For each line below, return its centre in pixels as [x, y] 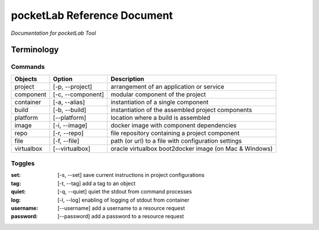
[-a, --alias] [69, 102]
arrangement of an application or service [167, 87]
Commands [28, 67]
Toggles [23, 163]
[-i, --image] [70, 125]
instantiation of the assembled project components [181, 110]
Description [127, 78]
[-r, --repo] [68, 133]
